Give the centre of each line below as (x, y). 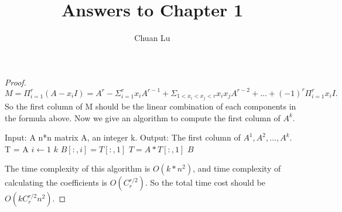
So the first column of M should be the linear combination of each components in (151, 106)
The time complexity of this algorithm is (78, 168)
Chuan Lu (152, 38)
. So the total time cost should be (205, 182)
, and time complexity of (237, 168)
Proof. (16, 82)
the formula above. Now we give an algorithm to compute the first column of (143, 117)
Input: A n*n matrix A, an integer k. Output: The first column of (123, 137)
